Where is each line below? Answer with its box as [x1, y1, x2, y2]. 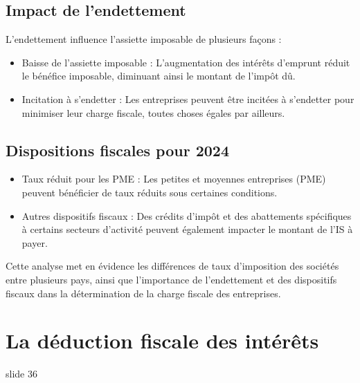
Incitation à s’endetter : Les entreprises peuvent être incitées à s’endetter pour [21, 91, 354, 106]
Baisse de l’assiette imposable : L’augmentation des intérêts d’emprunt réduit [21, 55, 350, 69]
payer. [21, 235, 48, 250]
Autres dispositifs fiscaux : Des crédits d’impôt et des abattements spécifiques [21, 208, 352, 223]
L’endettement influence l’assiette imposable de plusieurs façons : [6, 32, 282, 46]
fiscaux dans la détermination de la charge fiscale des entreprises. [6, 286, 281, 300]
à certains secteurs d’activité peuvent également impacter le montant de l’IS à [21, 222, 353, 236]
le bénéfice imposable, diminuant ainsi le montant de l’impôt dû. [21, 68, 296, 83]
